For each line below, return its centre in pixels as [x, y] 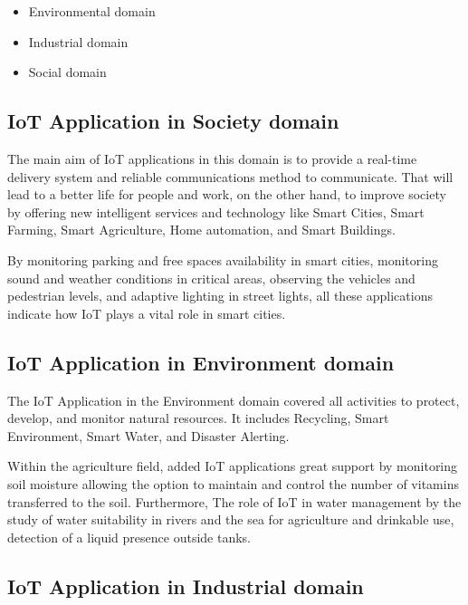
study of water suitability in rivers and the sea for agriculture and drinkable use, [231, 519]
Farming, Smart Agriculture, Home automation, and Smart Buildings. [201, 230]
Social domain [67, 72]
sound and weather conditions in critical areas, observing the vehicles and [211, 278]
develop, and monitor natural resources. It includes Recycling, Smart [198, 418]
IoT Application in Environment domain [201, 362]
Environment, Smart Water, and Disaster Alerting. [148, 435]
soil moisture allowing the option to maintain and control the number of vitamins [233, 483]
